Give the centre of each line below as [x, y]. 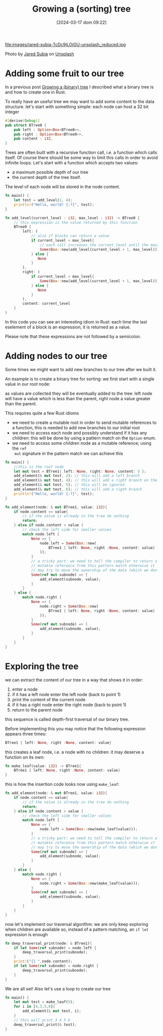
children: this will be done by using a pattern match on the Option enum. [84, 438]
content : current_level [46, 304]
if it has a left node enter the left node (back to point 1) [66, 694]
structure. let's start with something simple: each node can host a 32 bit [77, 106]
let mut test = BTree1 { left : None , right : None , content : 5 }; [80, 471]
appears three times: [26, 734]
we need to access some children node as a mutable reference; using [82, 443]
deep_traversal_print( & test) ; [45, 1024]
